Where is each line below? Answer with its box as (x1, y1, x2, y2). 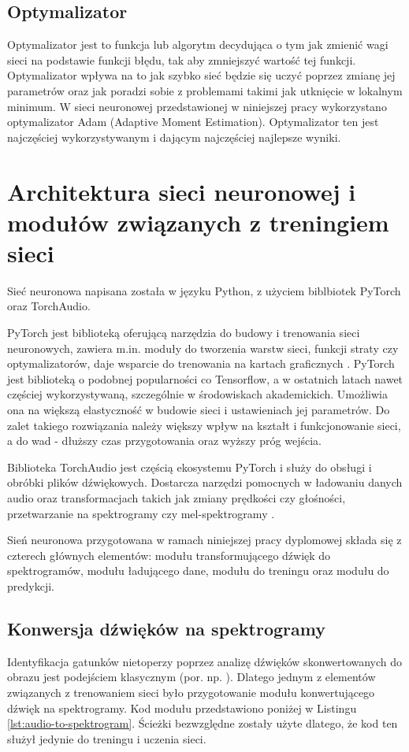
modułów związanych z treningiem (7, 206, 389, 238)
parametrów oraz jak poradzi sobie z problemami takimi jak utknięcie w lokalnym (7, 82, 403, 98)
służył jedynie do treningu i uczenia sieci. (7, 730, 206, 746)
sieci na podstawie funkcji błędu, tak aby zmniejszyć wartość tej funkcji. (7, 51, 356, 68)
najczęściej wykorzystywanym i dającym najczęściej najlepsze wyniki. (7, 128, 341, 145)
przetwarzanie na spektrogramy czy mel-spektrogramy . (7, 505, 275, 521)
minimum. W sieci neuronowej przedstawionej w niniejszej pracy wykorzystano (7, 98, 387, 114)
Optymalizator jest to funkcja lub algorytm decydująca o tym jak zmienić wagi (7, 36, 389, 53)
